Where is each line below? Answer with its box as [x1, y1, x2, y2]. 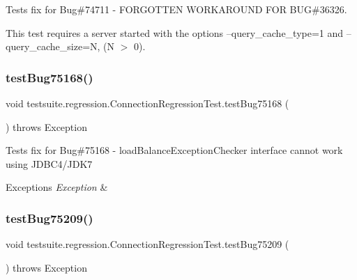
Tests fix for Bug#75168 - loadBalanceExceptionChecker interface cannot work [6, 143, 343, 157]
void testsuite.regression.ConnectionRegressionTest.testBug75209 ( [6, 237, 289, 251]
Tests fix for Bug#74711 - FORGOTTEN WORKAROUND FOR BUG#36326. [6, 2, 347, 16]
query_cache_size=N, [6, 39, 100, 54]
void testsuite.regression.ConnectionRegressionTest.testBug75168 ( [6, 96, 289, 110]
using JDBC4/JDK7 [6, 156, 93, 171]
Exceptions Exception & [6, 180, 108, 194]
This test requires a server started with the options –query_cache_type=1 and [6, 25, 344, 40]
